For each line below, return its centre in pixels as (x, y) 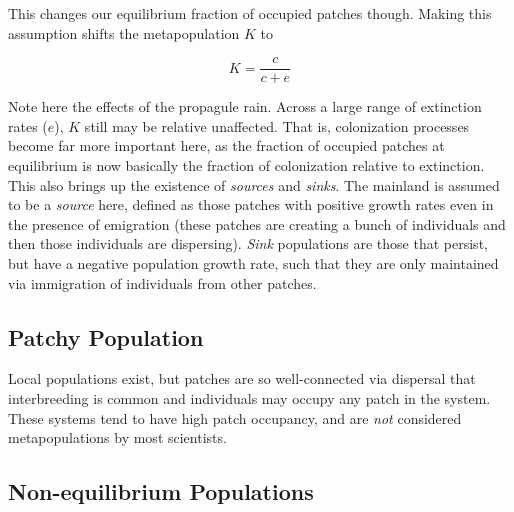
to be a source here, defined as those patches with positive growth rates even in (251, 204)
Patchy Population (106, 336)
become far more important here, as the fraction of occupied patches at (226, 145)
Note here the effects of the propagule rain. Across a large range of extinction (245, 106)
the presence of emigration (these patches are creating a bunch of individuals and (257, 223)
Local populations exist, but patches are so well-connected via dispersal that (242, 378)
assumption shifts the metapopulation (124, 32)
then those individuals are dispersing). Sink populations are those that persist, (248, 243)
